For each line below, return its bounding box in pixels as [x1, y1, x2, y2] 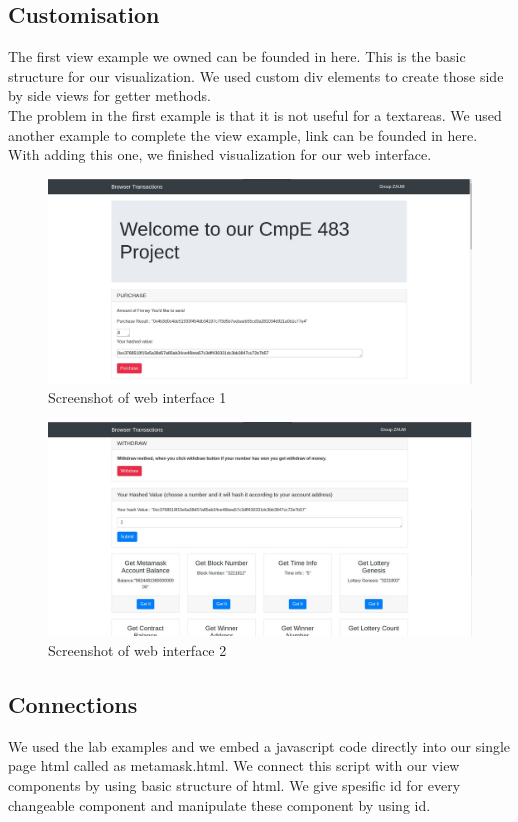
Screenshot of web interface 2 [48, 639, 227, 660]
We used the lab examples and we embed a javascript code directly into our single [8, 735, 511, 756]
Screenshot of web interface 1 [48, 387, 227, 408]
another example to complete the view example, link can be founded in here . [8, 124, 478, 145]
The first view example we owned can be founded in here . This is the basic [8, 46, 466, 67]
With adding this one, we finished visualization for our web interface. [8, 144, 432, 165]
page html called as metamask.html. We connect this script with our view [8, 755, 460, 776]
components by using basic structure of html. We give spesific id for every [8, 774, 461, 795]
